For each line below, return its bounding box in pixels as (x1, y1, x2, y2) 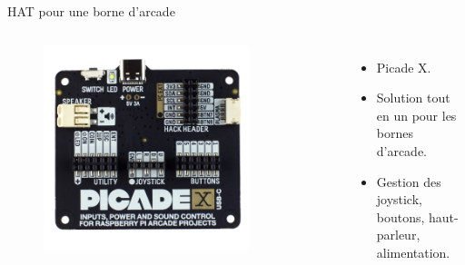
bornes (376, 123, 413, 142)
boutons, (376, 207, 425, 226)
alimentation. (376, 242, 450, 261)
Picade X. (376, 57, 431, 76)
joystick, (376, 190, 422, 209)
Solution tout (376, 88, 450, 107)
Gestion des (376, 172, 441, 191)
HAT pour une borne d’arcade (7, 2, 175, 20)
